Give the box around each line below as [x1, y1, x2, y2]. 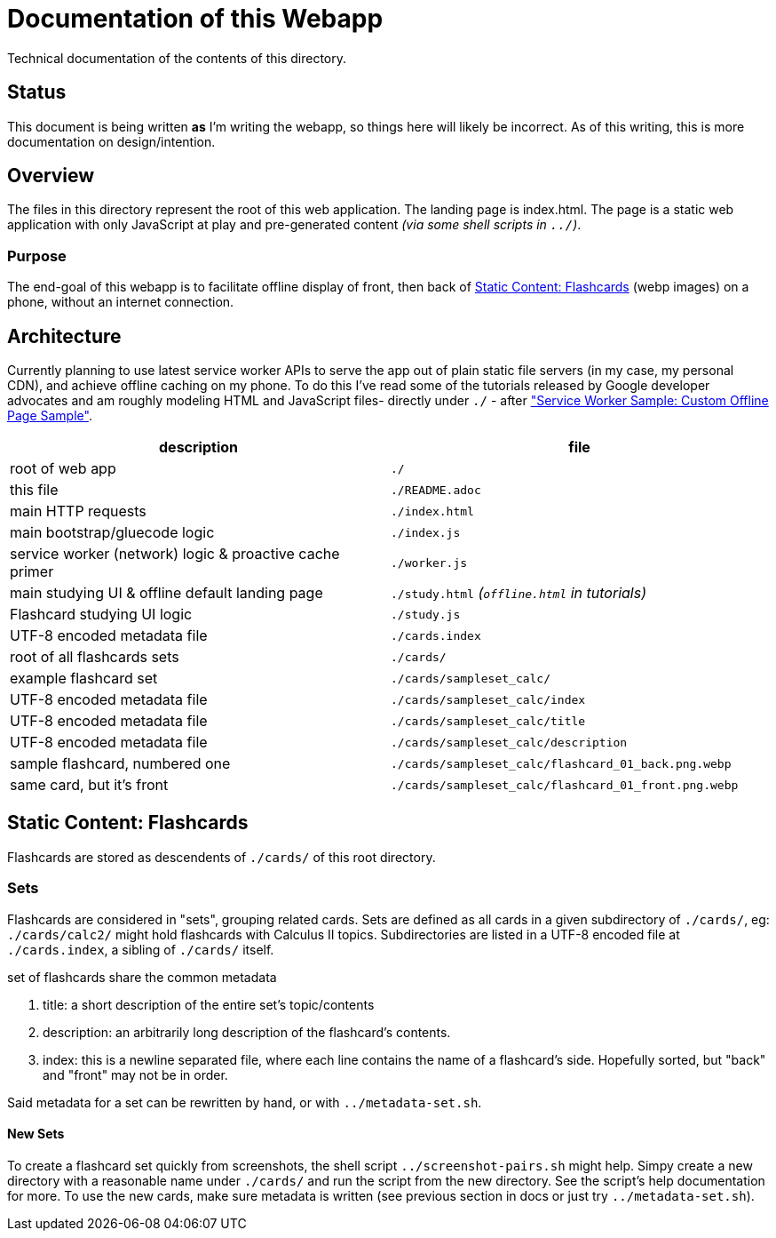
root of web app [10, 459, 116, 478]
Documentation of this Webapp [7, 4, 384, 34]
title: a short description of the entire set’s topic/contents [43, 996, 375, 1012]
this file [10, 481, 59, 499]
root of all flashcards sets [10, 648, 179, 667]
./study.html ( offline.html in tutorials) [391, 584, 646, 603]
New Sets [7, 1126, 65, 1142]
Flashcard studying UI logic [10, 605, 193, 624]
